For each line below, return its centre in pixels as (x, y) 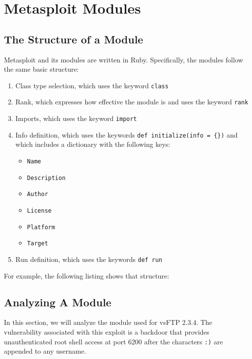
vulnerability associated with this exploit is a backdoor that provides (107, 331)
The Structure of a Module (74, 39)
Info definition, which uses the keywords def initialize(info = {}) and (126, 134)
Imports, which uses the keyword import (76, 118)
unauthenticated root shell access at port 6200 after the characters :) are (114, 341)
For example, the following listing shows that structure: (87, 275)
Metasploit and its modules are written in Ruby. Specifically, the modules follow (124, 59)
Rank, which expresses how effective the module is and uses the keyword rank (132, 102)
